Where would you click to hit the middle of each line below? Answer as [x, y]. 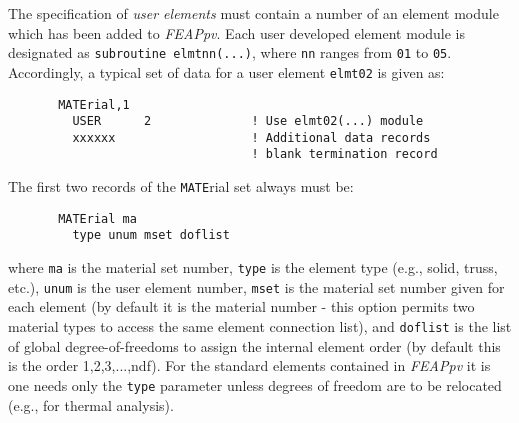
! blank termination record [344, 154]
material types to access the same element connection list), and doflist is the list [260, 326]
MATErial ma [97, 218]
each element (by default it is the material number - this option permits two [241, 306]
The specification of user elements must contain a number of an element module [253, 13]
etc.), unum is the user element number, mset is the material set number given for [256, 286]
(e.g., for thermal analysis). [91, 404]
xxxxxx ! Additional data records [251, 137]
